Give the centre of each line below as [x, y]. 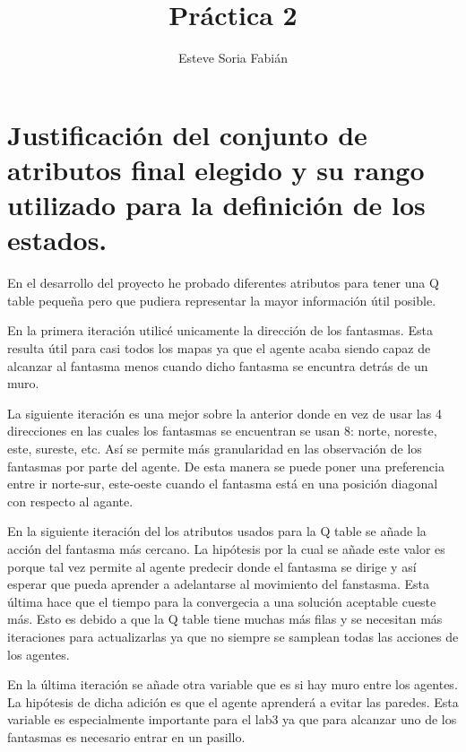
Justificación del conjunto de [187, 134]
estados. [57, 240]
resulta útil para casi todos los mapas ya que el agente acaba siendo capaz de [219, 348]
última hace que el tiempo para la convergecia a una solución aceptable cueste [222, 601]
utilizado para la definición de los [216, 205]
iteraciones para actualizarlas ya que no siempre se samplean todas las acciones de [233, 636]
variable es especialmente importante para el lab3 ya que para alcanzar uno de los [232, 719]
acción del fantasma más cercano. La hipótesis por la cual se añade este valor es [226, 548]
